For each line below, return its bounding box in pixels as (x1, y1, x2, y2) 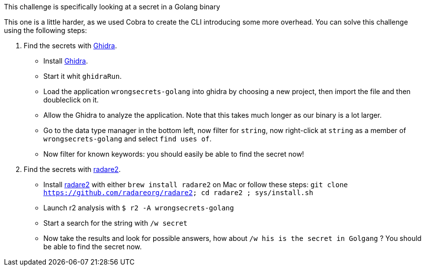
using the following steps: (4, 26, 87, 34)
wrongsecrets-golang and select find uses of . (43, 135, 212, 143)
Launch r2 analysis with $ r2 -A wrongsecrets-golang (43, 203, 234, 212)
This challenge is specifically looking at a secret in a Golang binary (4, 2, 220, 11)
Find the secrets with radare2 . (24, 165, 121, 173)
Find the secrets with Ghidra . (24, 41, 117, 50)
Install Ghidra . (43, 57, 88, 65)
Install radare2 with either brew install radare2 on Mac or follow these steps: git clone (43, 180, 348, 189)
